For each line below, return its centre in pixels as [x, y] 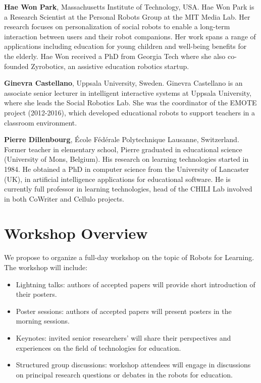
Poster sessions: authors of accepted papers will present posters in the [124, 311]
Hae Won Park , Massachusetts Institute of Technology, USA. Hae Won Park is [129, 7]
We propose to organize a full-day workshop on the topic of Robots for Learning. [129, 257]
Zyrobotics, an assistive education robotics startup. [110, 66]
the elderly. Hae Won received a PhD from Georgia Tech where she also [115, 56]
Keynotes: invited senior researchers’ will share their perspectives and [123, 337]
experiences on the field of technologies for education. [98, 347]
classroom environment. [41, 122]
